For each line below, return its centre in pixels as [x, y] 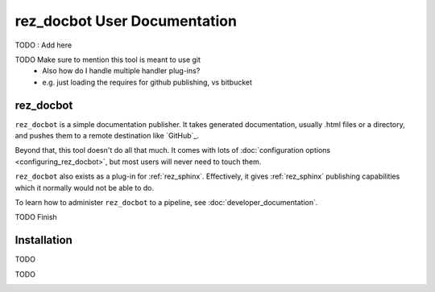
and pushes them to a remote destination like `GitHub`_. [107, 136]
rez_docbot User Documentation [126, 21]
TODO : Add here [43, 45]
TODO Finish [36, 217]
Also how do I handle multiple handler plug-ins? [121, 71]
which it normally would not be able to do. [85, 187]
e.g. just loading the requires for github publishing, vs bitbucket [147, 82]
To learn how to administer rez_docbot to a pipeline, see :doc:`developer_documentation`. [166, 202]
